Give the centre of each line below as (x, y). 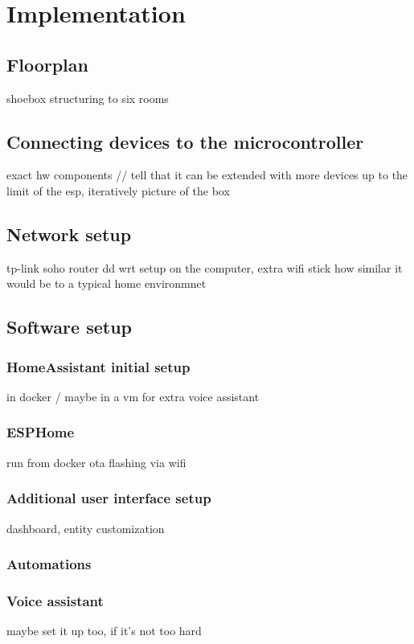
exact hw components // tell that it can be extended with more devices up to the (207, 175)
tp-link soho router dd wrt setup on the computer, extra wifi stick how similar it (205, 267)
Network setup (69, 234)
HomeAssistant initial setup (98, 366)
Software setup (69, 327)
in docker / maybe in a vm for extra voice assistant (133, 396)
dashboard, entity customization (86, 528)
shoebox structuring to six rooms (88, 98)
